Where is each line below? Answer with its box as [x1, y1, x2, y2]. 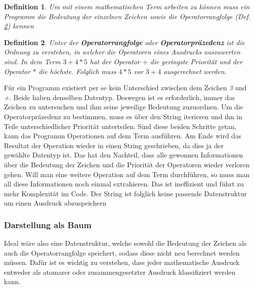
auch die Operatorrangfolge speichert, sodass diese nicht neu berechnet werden [4, 247, 240, 258]
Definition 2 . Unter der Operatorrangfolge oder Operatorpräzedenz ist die [4, 37, 245, 47]
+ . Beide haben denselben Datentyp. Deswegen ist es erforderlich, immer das [4, 92, 235, 102]
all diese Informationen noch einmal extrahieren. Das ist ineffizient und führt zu [4, 179, 244, 189]
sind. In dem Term [4, 56, 61, 66]
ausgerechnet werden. [163, 66, 227, 76]
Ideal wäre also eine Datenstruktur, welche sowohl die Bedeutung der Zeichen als [4, 238, 247, 248]
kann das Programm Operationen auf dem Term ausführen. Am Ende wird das [4, 131, 241, 141]
